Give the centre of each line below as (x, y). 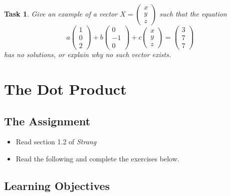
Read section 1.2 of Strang (56, 142)
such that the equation (193, 14)
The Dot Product (65, 88)
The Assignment (47, 121)
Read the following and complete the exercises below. (97, 158)
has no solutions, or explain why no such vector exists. (88, 54)
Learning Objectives (57, 185)
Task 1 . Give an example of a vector (61, 14)
